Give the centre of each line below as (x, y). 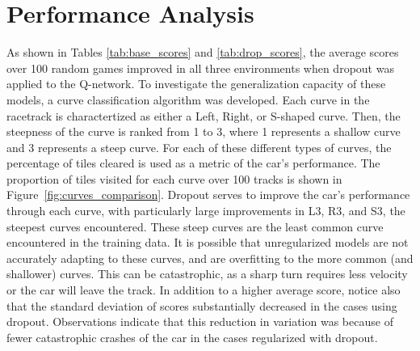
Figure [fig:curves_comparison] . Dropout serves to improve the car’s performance (208, 195)
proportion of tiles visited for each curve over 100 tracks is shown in (174, 178)
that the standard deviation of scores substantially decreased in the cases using (202, 305)
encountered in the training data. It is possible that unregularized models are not (208, 242)
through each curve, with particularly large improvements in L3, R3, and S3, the (206, 211)
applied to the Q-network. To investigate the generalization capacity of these (196, 84)
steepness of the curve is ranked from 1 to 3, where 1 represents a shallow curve (204, 131)
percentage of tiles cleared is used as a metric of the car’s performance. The (193, 163)
